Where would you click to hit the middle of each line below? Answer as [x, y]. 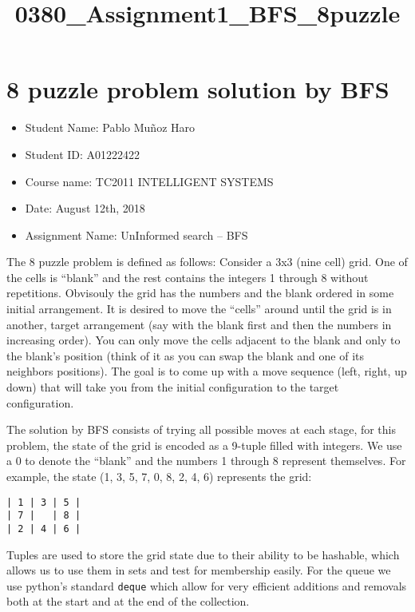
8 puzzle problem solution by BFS [198, 89]
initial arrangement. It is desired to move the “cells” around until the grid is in [199, 309]
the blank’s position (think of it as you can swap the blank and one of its [186, 355]
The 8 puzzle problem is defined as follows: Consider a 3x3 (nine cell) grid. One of [207, 262]
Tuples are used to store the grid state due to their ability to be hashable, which [203, 554]
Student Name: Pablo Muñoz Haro [110, 127]
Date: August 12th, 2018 [85, 208]
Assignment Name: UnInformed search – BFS [136, 234]
